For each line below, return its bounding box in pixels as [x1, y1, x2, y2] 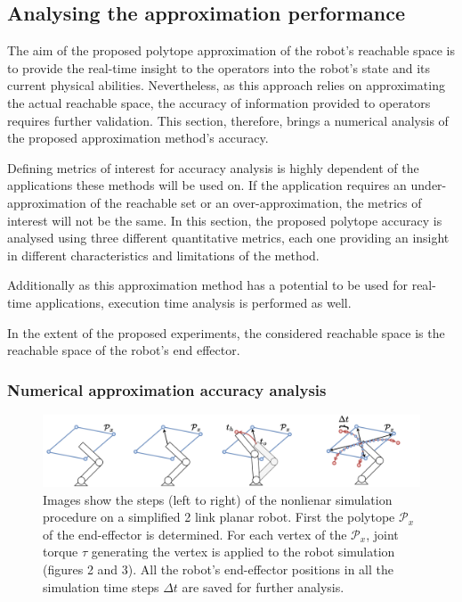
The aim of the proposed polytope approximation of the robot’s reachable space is [7, 41, 455, 60]
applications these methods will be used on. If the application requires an [7, 176, 407, 194]
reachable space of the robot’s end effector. [7, 341, 240, 359]
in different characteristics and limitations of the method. [7, 245, 320, 264]
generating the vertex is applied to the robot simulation [91, 542, 395, 561]
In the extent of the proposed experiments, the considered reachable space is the [7, 323, 445, 342]
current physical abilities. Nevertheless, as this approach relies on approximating [7, 76, 445, 95]
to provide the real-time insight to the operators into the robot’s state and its [7, 58, 431, 77]
